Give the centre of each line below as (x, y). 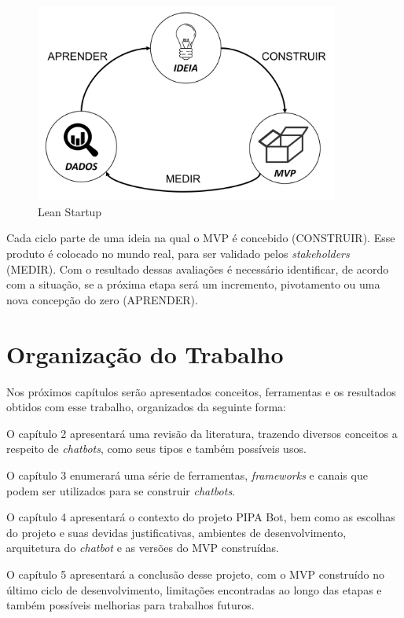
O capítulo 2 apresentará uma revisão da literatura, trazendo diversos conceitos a (202, 433)
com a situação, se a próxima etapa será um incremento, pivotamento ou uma (193, 284)
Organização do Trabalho (145, 353)
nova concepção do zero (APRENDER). (102, 299)
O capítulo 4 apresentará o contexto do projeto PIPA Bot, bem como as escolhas (201, 517)
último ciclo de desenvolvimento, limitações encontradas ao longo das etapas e (194, 589)
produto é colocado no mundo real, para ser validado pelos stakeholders (178, 254)
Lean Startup (70, 211)
